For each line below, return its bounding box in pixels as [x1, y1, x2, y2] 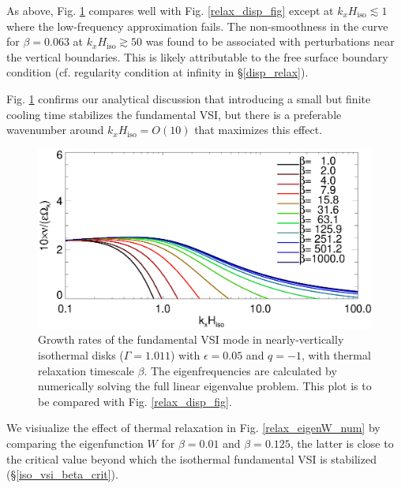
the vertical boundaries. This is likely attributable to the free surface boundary [6, 48, 388, 65]
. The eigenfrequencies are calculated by [144, 362, 337, 378]
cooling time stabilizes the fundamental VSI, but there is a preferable [6, 106, 342, 122]
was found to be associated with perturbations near [145, 33, 395, 50]
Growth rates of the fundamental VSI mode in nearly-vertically [38, 331, 344, 348]
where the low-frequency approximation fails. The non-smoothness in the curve [6, 17, 388, 34]
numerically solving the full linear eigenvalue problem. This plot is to [38, 378, 372, 394]
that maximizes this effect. [194, 121, 323, 138]
